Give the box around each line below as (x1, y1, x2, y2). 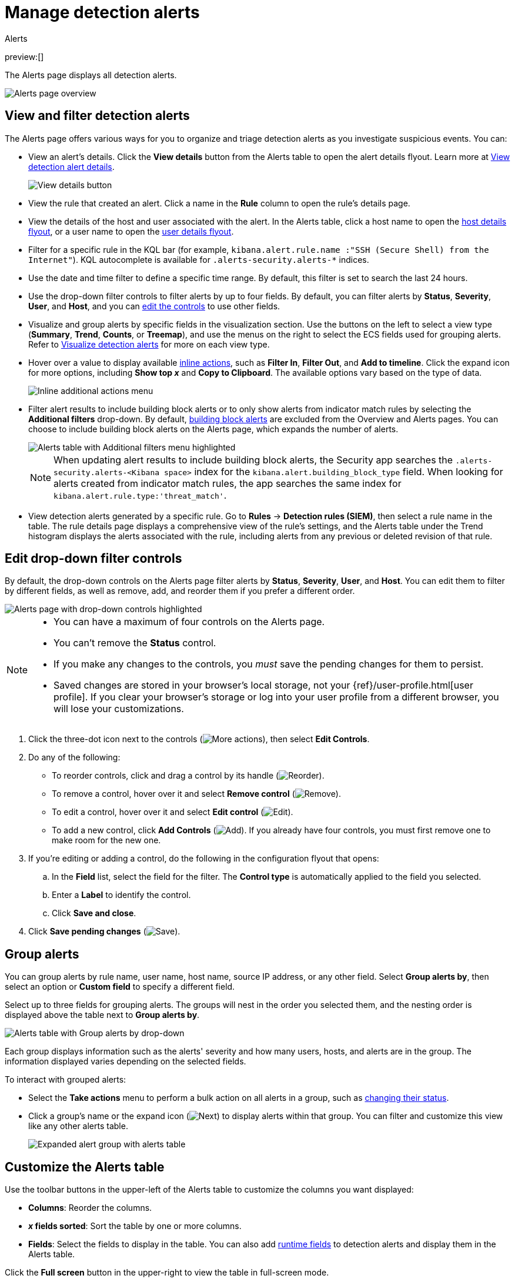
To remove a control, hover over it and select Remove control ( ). (52, 789, 341, 799)
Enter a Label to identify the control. (52, 890, 191, 900)
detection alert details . (28, 161, 115, 172)
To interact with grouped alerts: (5, 1074, 126, 1085)
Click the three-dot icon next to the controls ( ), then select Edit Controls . (28, 734, 370, 745)
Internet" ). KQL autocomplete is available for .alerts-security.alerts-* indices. (28, 254, 369, 265)
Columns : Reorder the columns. (28, 1203, 152, 1213)
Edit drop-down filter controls (5, 551, 182, 566)
